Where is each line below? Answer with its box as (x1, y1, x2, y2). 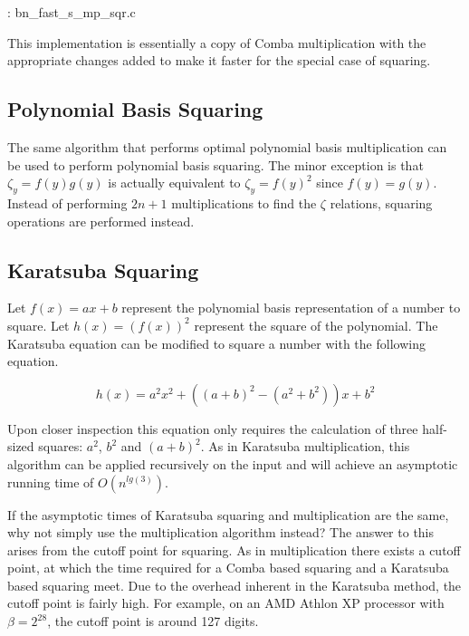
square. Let (7, 315, 70, 334)
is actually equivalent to (108, 173, 241, 192)
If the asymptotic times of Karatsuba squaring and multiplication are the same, (7, 505, 449, 524)
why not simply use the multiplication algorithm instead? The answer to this (7, 523, 435, 542)
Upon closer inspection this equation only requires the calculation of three (7, 419, 418, 438)
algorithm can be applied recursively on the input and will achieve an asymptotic (7, 454, 458, 473)
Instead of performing (7, 193, 128, 212)
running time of (7, 472, 94, 491)
